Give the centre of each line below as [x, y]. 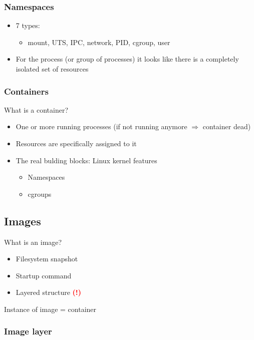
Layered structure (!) [48, 292]
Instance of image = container [50, 309]
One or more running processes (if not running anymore [101, 126]
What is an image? [33, 242]
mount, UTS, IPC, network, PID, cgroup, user [99, 42]
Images [23, 221]
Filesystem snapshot [47, 259]
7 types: [28, 25]
